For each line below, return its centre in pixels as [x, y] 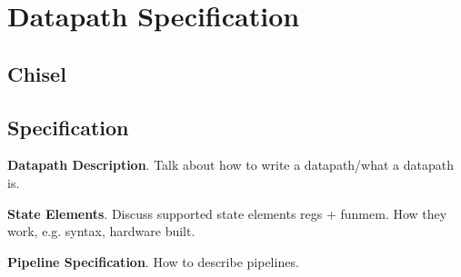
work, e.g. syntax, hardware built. [101, 231]
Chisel [37, 73]
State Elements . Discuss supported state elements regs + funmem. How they [227, 213]
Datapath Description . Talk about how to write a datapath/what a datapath [231, 165]
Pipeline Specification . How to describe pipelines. [153, 261]
